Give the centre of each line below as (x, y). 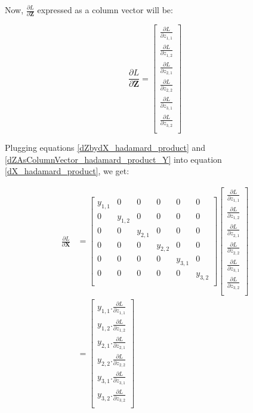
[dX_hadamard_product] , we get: (67, 171)
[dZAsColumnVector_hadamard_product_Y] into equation (113, 159)
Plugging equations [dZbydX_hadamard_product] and (105, 147)
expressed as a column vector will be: (105, 10)
